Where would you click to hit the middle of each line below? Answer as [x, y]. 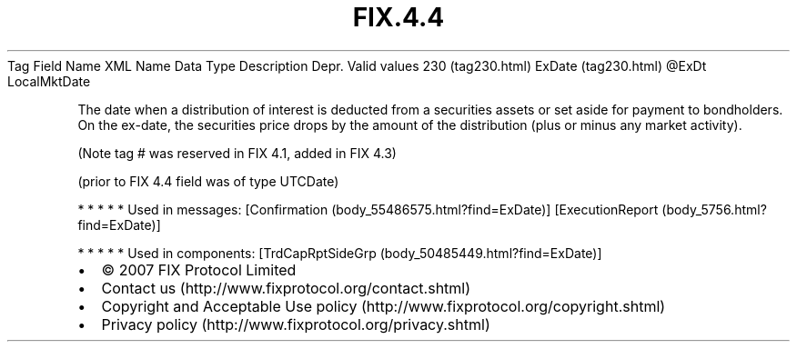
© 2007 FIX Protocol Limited [199, 269]
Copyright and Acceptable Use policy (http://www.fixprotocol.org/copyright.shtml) [383, 306]
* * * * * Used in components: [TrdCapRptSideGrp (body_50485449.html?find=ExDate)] [340, 253]
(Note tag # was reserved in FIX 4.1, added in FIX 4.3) [237, 153]
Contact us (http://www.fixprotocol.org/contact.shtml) [286, 288]
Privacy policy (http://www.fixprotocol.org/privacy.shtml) [296, 324]
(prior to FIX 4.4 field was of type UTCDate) [208, 181]
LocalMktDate [49, 81]
